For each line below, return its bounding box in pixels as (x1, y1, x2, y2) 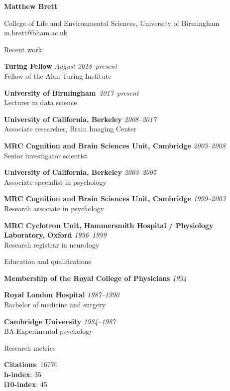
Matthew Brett (4, 1, 57, 11)
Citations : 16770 (4, 359, 58, 370)
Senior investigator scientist (4, 150, 88, 160)
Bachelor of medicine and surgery (4, 299, 106, 310)
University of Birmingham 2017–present (4, 87, 139, 98)
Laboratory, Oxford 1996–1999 (4, 230, 107, 240)
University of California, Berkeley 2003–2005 (4, 167, 157, 177)
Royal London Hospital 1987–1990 (4, 289, 119, 300)
